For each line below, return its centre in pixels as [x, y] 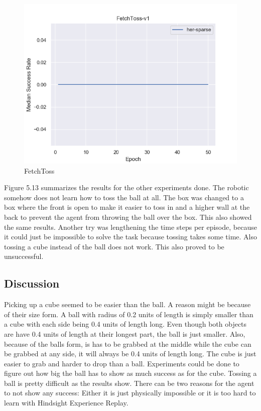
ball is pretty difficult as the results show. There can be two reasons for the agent [129, 383]
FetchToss [39, 170]
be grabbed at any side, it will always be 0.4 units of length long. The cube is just [130, 354]
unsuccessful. [24, 256]
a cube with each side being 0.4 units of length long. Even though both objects [125, 324]
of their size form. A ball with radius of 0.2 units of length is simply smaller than [129, 314]
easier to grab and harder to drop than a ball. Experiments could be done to [122, 363]
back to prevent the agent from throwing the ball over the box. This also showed [128, 217]
